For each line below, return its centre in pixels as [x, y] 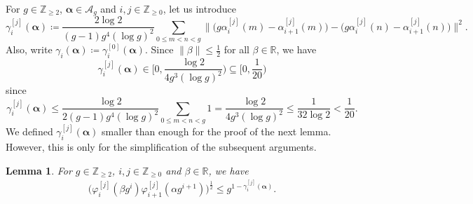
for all [236, 49]
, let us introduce [200, 8]
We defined [29, 131]
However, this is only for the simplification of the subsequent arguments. [161, 147]
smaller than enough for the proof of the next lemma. [217, 131]
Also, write [29, 49]
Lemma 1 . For [39, 170]
